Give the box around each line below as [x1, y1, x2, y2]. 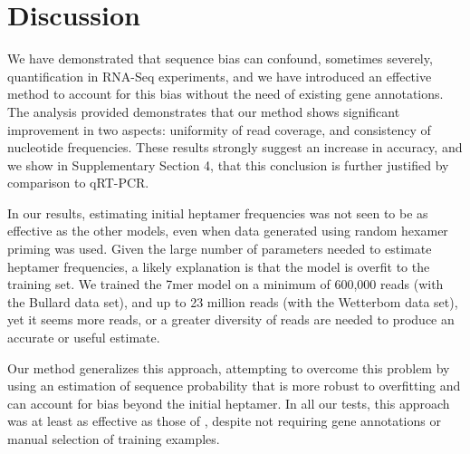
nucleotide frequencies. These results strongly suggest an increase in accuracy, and [7, 138, 463, 157]
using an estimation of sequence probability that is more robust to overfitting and [7, 376, 461, 395]
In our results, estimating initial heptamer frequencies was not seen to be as [7, 203, 428, 222]
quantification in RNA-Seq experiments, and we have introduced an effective [7, 66, 432, 85]
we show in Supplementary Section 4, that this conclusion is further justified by [7, 155, 449, 174]
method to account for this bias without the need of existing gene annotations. [7, 84, 444, 103]
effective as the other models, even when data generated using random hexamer [7, 221, 448, 240]
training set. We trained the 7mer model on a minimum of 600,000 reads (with [7, 275, 444, 294]
